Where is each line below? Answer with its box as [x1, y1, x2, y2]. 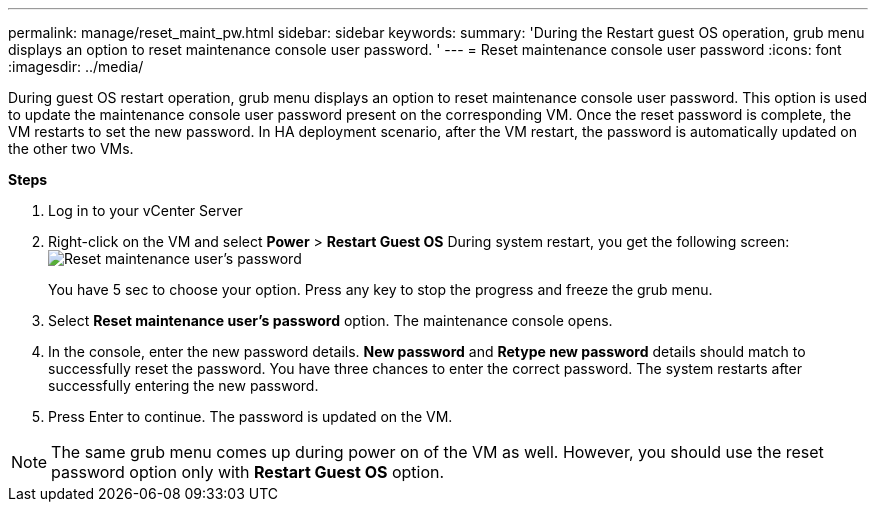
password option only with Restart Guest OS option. [51, 462, 445, 482]
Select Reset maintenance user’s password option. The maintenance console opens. [48, 312, 613, 329]
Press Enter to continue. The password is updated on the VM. [48, 408, 453, 425]
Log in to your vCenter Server [48, 202, 243, 219]
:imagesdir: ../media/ [8, 58, 144, 75]
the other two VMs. [8, 140, 134, 157]
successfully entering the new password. [48, 377, 319, 394]
